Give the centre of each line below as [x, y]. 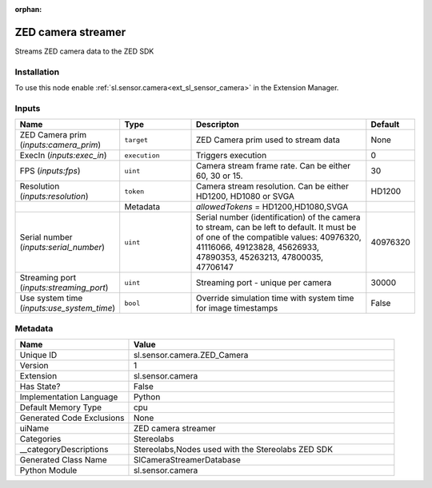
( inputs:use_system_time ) [68, 308]
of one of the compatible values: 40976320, [279, 237]
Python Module [48, 470]
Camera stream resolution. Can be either [273, 186]
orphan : [28, 9]
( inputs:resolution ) [54, 196]
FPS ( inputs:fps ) [50, 171]
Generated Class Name [63, 459]
